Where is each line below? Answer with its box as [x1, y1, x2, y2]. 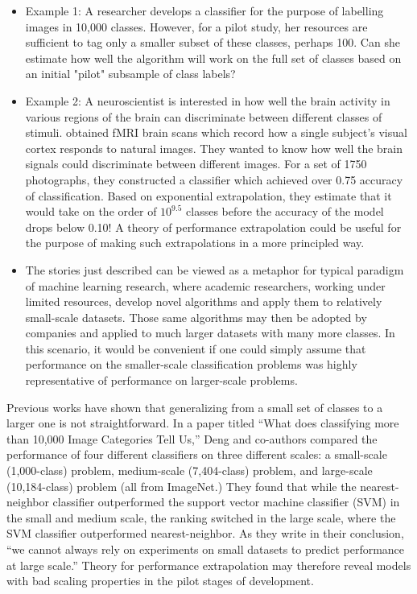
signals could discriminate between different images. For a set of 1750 [25, 155, 367, 172]
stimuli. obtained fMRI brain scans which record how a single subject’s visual [25, 124, 407, 141]
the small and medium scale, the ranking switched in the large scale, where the [6, 509, 396, 526]
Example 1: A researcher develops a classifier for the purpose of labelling [25, 2, 384, 19]
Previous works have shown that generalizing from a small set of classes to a [6, 398, 383, 415]
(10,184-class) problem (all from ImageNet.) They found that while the [6, 477, 357, 494]
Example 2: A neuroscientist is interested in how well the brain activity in [25, 92, 390, 109]
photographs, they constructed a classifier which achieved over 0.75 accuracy [25, 171, 403, 188]
